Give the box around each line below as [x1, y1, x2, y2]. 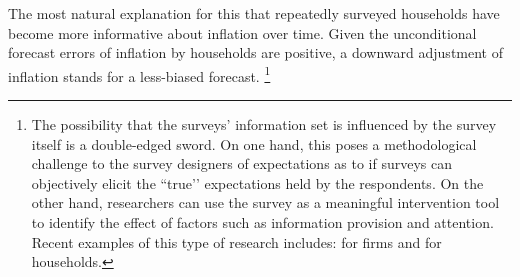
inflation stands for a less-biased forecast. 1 [8, 62, 271, 86]
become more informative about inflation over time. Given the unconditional [8, 22, 477, 43]
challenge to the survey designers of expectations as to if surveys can [31, 153, 453, 174]
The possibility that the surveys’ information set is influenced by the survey [31, 114, 497, 135]
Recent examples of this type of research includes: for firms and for [31, 231, 442, 252]
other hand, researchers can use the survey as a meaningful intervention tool [31, 192, 500, 213]
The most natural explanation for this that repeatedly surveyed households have [8, 3, 500, 23]
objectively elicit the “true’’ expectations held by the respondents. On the [31, 172, 484, 193]
